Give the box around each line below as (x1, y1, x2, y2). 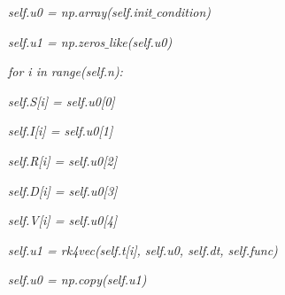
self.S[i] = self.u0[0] (8, 91, 115, 110)
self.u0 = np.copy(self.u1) (8, 270, 147, 289)
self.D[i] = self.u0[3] (8, 181, 118, 199)
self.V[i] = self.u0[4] (8, 211, 118, 229)
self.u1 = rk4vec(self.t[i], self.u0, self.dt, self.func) (8, 240, 278, 259)
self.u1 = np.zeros (8, 32, 105, 50)
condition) (156, 3, 212, 20)
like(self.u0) (109, 32, 173, 50)
